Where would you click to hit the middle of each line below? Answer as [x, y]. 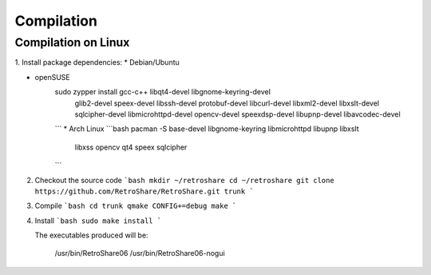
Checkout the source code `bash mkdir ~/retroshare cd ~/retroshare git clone [184, 180]
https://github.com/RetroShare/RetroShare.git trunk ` [144, 191]
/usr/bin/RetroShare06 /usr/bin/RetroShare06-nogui [140, 253]
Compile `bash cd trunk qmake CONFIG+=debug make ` [136, 206]
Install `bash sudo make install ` [98, 221]
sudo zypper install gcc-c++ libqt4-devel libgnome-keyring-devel [163, 92]
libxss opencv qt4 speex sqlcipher [131, 147]
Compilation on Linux [72, 42]
